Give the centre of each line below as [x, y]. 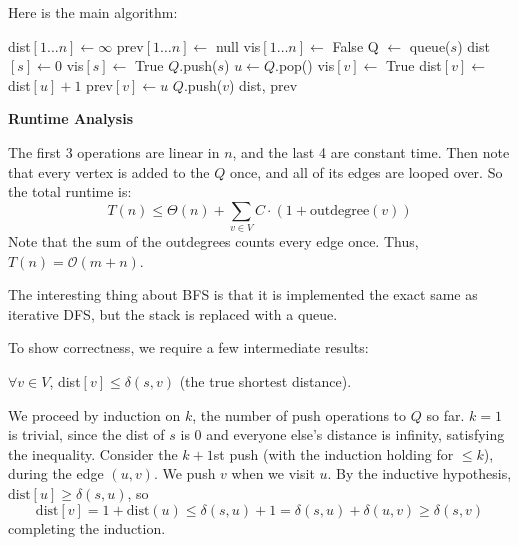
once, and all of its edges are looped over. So [366, 171]
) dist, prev [263, 84]
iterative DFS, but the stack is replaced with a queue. [173, 313]
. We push [184, 473]
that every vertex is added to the [109, 171]
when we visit [273, 473]
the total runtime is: [70, 191]
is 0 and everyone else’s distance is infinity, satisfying [342, 434]
